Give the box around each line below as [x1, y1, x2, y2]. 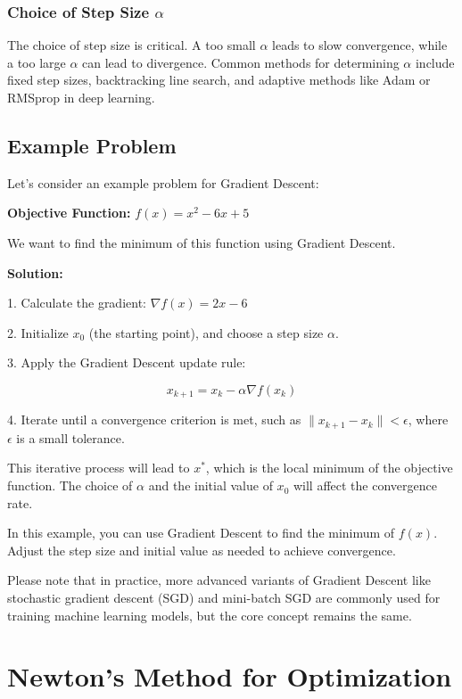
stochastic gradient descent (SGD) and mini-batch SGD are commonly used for [7, 588, 441, 607]
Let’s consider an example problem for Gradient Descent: [7, 173, 319, 192]
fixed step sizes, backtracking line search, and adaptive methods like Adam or [7, 70, 431, 89]
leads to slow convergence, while [272, 36, 448, 54]
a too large [7, 53, 66, 71]
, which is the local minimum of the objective [205, 458, 453, 477]
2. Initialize [7, 323, 69, 341]
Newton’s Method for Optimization [7, 658, 452, 695]
